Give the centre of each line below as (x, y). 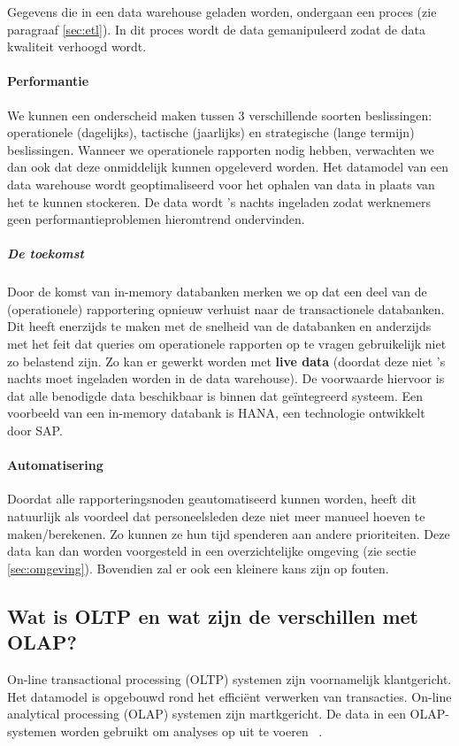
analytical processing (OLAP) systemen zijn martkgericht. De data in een (207, 714)
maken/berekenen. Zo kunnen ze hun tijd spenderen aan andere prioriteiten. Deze (229, 533)
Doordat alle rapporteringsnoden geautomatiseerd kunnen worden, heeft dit (212, 499)
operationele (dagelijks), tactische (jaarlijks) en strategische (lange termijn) (211, 132)
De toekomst (46, 254)
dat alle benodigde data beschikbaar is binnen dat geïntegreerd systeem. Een (215, 395)
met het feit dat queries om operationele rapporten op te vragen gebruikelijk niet (227, 344)
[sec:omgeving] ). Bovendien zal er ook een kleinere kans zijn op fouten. (198, 568)
